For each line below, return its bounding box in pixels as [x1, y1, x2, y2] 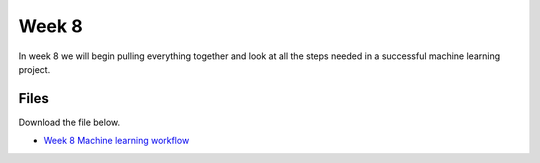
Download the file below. [18, 116, 121, 128]
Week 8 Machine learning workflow [43, 135, 190, 147]
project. [18, 63, 51, 75]
